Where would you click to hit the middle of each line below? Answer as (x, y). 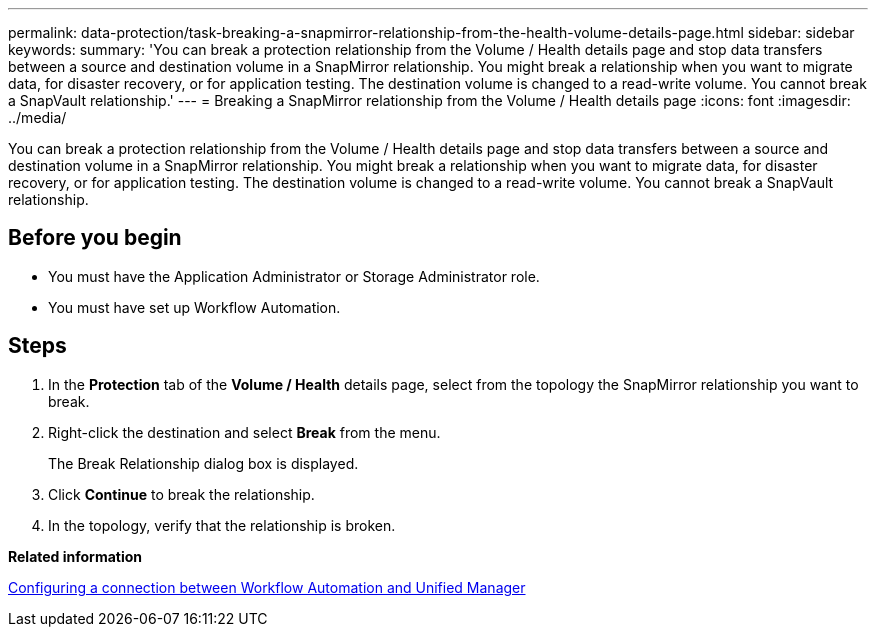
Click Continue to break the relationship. (181, 494)
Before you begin (95, 238)
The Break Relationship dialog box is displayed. (203, 463)
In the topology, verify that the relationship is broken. (222, 525)
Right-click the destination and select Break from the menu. (244, 432)
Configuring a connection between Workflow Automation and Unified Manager (267, 587)
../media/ (37, 117)
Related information (75, 556)
